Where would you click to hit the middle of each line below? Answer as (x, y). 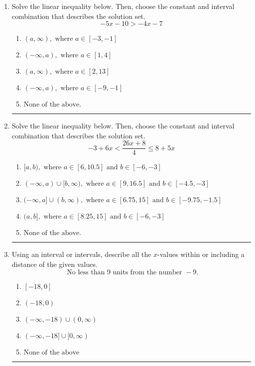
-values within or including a (201, 254)
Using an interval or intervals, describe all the (81, 254)
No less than (86, 272)
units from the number (147, 272)
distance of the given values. (55, 264)
